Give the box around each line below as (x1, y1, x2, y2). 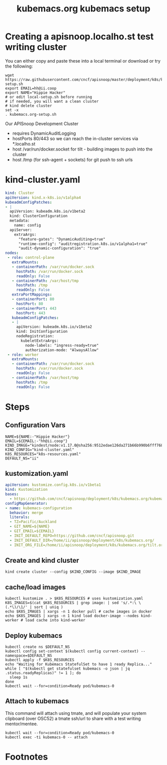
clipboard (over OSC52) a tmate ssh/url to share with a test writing (5, 715, 141, 721)
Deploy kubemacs (5, 631, 63, 640)
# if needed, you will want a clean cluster (5, 99, 99, 104)
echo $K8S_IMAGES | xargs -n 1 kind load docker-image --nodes (5, 613, 139, 618)
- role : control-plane (7, 255, 55, 260)
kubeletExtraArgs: (20, 338, 59, 343)
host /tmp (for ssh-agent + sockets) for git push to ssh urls (12, 156, 133, 162)
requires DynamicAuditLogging (12, 130, 76, 136)
